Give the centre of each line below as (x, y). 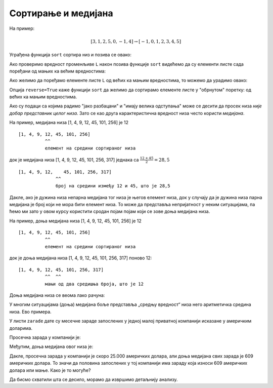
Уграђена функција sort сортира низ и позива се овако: (70, 55)
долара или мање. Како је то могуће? (50, 370)
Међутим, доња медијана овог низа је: (51, 346)
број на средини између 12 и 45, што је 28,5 (113, 186)
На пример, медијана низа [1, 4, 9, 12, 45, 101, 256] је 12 (69, 123)
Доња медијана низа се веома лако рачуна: (57, 295)
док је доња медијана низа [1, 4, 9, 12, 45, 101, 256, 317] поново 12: (81, 258)
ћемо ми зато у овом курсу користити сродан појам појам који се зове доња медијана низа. (110, 211)
